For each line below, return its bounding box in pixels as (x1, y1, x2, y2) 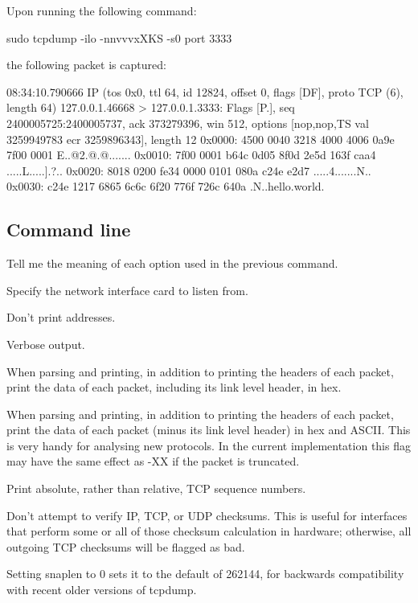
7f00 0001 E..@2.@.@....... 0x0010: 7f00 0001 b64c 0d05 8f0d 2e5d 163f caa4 (6, 146, 376, 163)
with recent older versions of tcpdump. (6, 581, 197, 598)
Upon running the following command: (6, 2, 197, 18)
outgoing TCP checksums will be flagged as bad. (6, 538, 245, 555)
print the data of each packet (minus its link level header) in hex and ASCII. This (6, 421, 411, 438)
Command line (6, 217, 131, 242)
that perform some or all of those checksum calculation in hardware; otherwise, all (6, 523, 412, 539)
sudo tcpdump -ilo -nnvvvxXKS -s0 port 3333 (6, 29, 232, 46)
